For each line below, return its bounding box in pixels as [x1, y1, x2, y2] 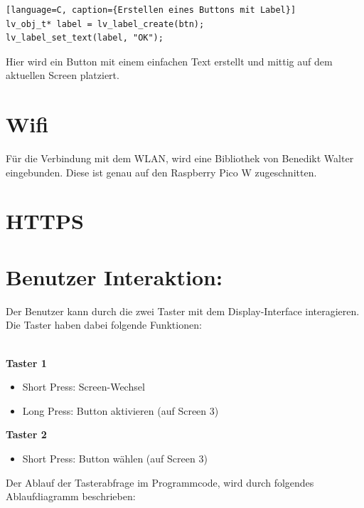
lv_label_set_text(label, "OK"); [6, 33, 164, 43]
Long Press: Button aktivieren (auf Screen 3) [22, 403, 219, 418]
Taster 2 [6, 427, 47, 442]
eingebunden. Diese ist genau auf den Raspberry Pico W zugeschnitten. [6, 164, 317, 179]
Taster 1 [6, 355, 47, 370]
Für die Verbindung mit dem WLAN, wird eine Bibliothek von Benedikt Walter [6, 151, 354, 166]
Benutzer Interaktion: [6, 262, 223, 291]
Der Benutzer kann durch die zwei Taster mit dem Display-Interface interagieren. [6, 303, 360, 318]
